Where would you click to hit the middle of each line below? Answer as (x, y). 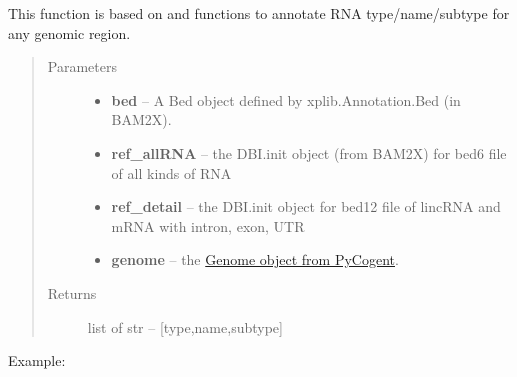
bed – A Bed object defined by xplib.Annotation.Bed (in (286, 99)
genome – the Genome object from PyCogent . (255, 259)
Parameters (82, 66)
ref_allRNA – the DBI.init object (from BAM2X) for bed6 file (309, 152)
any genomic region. (69, 32)
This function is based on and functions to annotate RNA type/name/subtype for (259, 13)
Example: (37, 360)
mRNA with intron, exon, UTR (208, 225)
